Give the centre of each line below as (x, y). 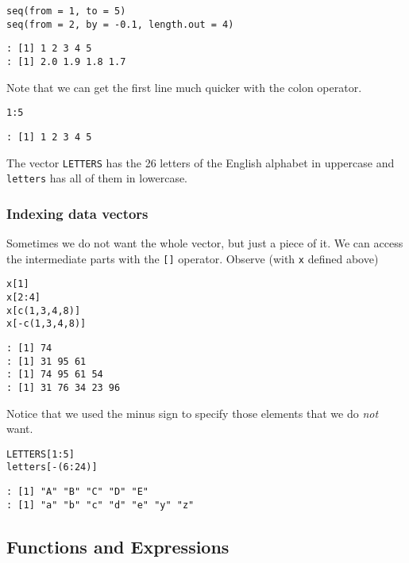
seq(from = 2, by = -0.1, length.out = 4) (120, 24)
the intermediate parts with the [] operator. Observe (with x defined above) (193, 258)
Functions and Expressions (118, 546)
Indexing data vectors (77, 213)
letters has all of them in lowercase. (97, 178)
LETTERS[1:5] (41, 454)
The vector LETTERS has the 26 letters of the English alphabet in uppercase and (201, 162)
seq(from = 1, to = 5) (66, 11)
